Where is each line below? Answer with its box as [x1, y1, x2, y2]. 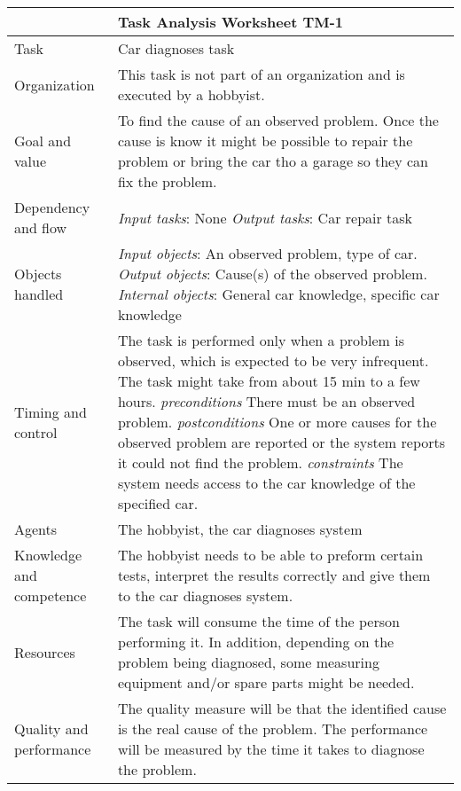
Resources [14, 641, 75, 662]
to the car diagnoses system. [117, 585, 293, 606]
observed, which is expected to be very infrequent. [117, 350, 429, 371]
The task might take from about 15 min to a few [117, 371, 420, 391]
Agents [14, 519, 58, 539]
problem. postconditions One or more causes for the [117, 411, 437, 432]
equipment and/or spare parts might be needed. [117, 672, 415, 693]
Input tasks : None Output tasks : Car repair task [117, 207, 413, 228]
